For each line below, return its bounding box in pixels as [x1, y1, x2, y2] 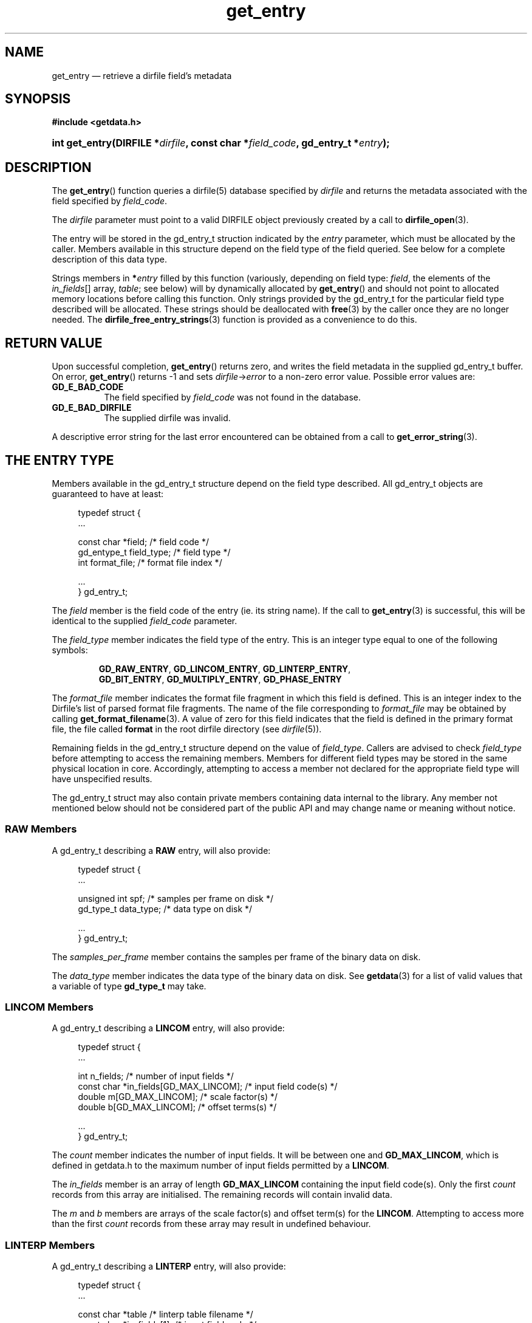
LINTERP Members [5, 1239, 95, 1251]
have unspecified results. [52, 773, 152, 784]
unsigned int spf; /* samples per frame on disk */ [78, 893, 273, 904]
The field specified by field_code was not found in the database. [104, 392, 361, 403]
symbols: [52, 644, 88, 655]
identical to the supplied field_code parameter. [52, 615, 237, 626]
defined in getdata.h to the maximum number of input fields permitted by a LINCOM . [52, 1160, 389, 1171]
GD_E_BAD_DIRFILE [52, 402, 132, 413]
